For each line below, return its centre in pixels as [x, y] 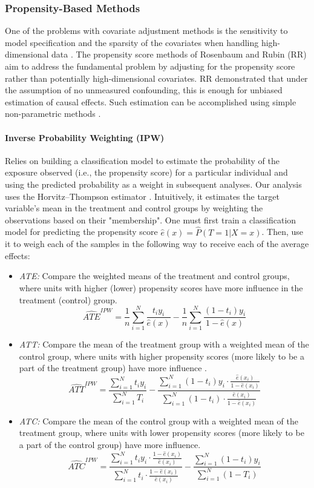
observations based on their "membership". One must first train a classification [151, 219]
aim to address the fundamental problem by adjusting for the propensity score [150, 66]
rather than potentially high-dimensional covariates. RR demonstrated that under [156, 78]
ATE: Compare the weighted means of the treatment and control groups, [154, 276]
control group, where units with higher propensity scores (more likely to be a [162, 356]
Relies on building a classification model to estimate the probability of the [142, 160]
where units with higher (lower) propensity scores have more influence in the [161, 287]
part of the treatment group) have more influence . [113, 368]
